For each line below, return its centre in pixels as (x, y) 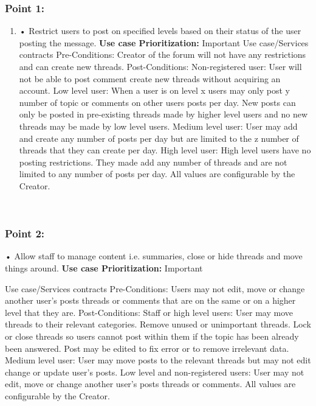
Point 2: (25, 233)
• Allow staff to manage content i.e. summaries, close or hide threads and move (154, 256)
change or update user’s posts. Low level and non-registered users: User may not (155, 372)
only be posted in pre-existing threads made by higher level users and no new (163, 114)
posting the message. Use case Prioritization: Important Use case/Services (164, 42)
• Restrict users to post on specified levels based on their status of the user (160, 31)
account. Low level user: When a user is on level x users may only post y (155, 90)
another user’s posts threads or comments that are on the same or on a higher (150, 300)
